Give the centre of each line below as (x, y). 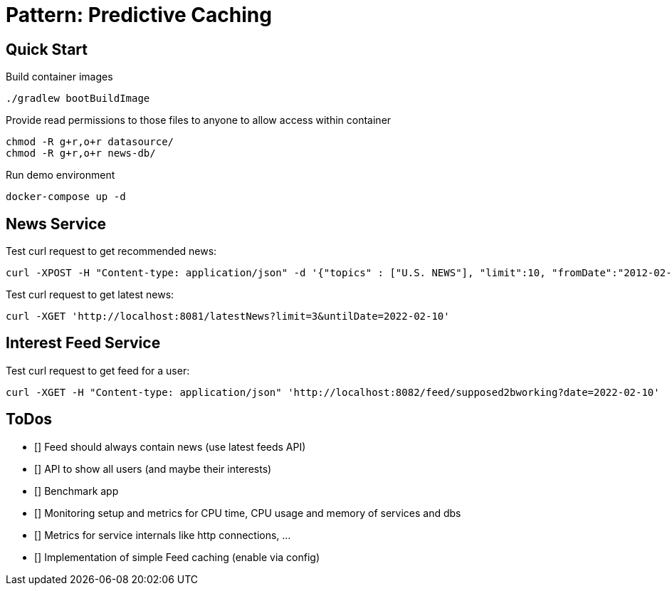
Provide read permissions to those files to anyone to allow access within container (199, 120)
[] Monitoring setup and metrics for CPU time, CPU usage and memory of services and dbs (248, 513)
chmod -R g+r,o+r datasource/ (90, 142)
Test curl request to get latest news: (90, 295)
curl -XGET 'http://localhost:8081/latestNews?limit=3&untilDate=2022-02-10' (228, 317)
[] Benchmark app (77, 491)
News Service (56, 224)
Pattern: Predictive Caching (139, 15)
